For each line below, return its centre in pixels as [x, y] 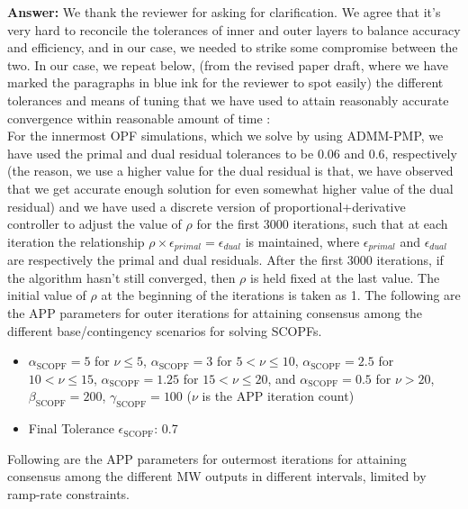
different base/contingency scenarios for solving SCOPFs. [165, 330]
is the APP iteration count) [278, 396]
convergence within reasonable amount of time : [139, 118]
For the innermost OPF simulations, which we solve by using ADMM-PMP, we [225, 136]
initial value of [47, 295]
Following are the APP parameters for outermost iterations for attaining [207, 458]
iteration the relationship [76, 241]
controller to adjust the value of [94, 224]
